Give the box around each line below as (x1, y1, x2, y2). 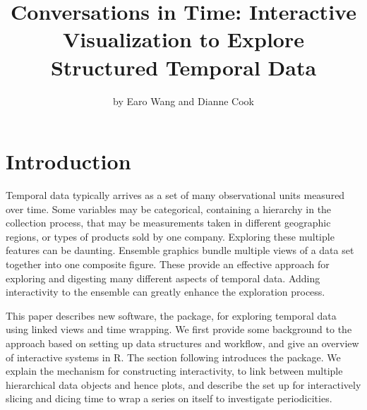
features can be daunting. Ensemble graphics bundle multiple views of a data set (6, 243, 354, 258)
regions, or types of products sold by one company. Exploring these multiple (6, 229, 335, 243)
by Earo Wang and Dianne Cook (113, 93, 254, 108)
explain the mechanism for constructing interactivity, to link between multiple (6, 363, 343, 378)
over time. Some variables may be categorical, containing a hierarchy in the (6, 201, 332, 216)
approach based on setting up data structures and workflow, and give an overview (6, 335, 359, 350)
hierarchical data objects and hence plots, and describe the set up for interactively (6, 377, 361, 392)
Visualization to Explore (63, 25, 304, 54)
